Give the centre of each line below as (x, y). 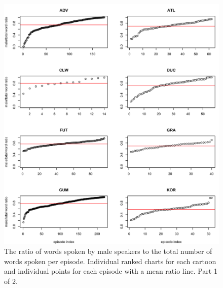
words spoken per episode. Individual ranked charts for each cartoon (110, 261)
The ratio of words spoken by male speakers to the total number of (108, 251)
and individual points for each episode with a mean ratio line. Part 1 (111, 271)
